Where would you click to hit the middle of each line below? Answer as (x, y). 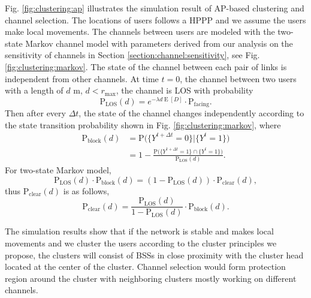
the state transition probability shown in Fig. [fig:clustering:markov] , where (143, 124)
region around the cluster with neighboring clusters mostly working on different (151, 278)
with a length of (34, 90)
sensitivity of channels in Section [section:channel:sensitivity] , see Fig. (132, 55)
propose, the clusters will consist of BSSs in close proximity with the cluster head (154, 255)
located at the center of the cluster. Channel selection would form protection (145, 267)
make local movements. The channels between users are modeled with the (140, 31)
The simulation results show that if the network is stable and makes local (139, 231)
